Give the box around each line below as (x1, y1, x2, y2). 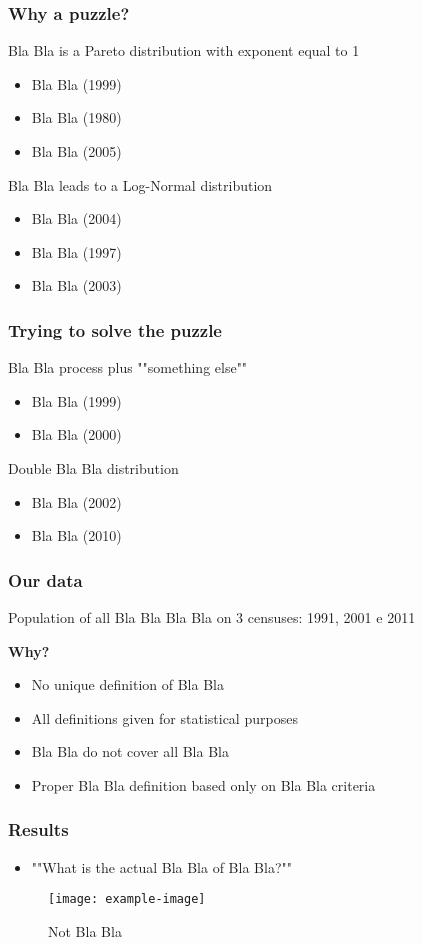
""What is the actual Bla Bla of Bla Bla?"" (31, 856, 292, 877)
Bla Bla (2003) (31, 275, 122, 296)
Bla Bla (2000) (31, 424, 122, 445)
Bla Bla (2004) (31, 208, 122, 229)
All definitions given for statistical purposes (31, 707, 298, 728)
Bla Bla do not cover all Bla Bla (31, 741, 229, 762)
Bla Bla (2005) (31, 141, 122, 161)
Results (8, 817, 69, 842)
